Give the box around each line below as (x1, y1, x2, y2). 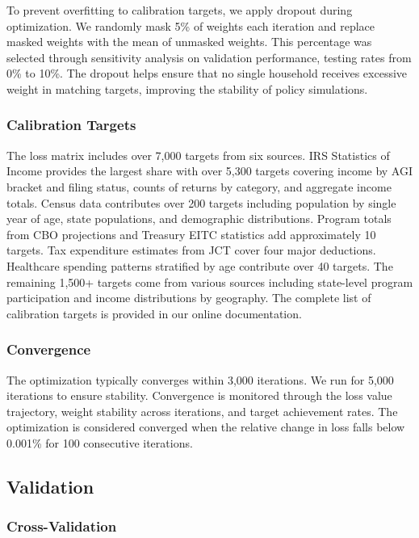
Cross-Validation (6, 516, 117, 536)
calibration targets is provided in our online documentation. (6, 305, 302, 322)
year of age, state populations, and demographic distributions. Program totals (6, 210, 392, 227)
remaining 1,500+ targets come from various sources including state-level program (6, 273, 413, 290)
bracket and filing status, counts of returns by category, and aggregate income (6, 178, 392, 195)
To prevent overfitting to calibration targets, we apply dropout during (6, 2, 353, 18)
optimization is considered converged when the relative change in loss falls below (6, 418, 405, 435)
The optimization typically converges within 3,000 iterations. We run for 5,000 (6, 371, 394, 388)
